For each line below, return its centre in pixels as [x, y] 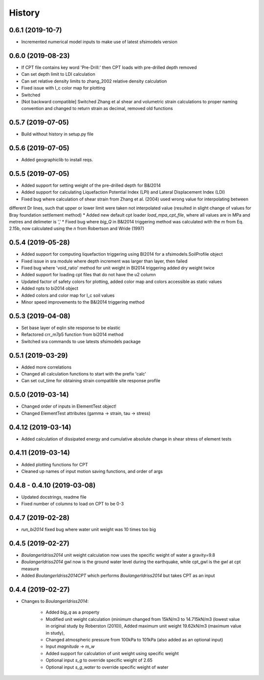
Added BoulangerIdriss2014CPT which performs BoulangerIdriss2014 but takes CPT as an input [118, 576]
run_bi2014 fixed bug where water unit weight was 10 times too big [88, 529]
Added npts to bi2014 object [50, 288]
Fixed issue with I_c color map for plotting [63, 88]
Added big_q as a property [73, 612]
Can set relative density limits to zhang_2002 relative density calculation [94, 81]
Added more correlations [46, 367]
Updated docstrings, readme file [54, 497]
